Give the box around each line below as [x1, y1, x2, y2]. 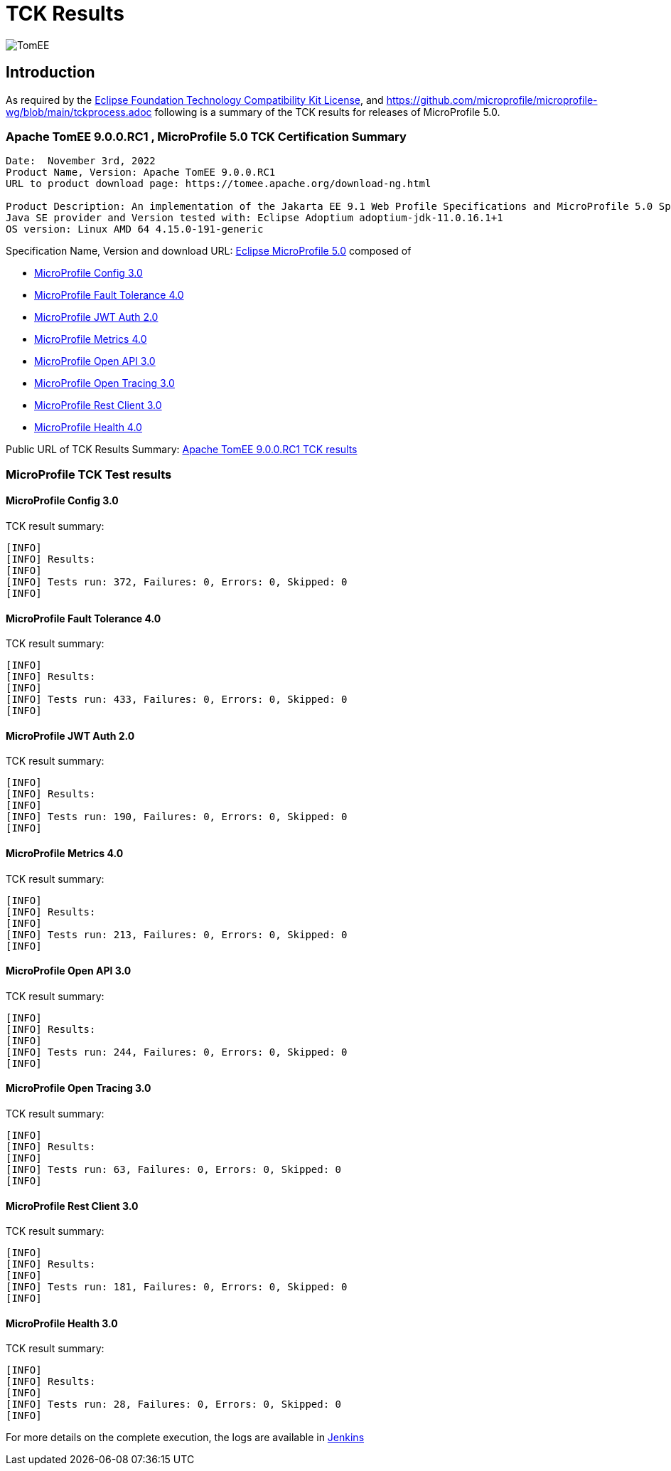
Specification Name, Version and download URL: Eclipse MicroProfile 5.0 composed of [6, 245, 412, 257]
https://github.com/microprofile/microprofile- [386, 93, 598, 106]
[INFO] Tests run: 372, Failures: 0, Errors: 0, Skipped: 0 [6, 575, 348, 588]
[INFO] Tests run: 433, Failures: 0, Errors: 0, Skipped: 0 [6, 694, 348, 706]
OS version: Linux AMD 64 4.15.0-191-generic [6, 223, 264, 235]
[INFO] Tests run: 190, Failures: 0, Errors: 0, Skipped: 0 [6, 811, 348, 823]
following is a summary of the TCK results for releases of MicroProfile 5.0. [154, 105, 500, 118]
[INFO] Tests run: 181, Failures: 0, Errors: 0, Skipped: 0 [6, 1281, 348, 1293]
